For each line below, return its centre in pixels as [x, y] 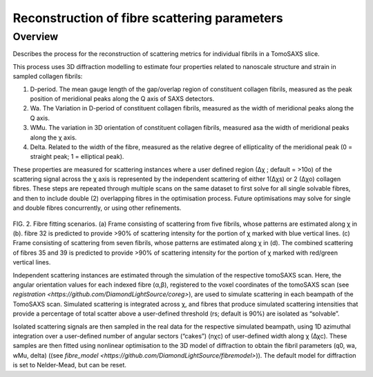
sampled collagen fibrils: [48, 77]
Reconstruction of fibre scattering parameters [148, 18]
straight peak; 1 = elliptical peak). [77, 157]
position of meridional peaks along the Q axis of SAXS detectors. [122, 98]
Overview [36, 37]
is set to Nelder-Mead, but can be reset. [70, 365]
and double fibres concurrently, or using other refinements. [97, 208]
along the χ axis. [54, 137]
